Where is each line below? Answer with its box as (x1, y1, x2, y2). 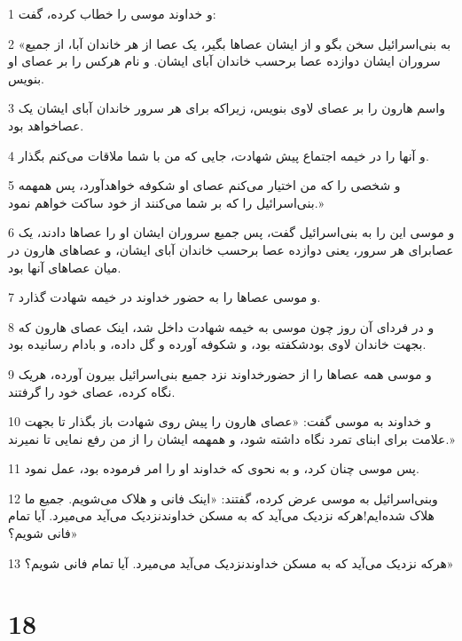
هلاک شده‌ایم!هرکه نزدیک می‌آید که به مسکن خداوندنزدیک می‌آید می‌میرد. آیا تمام (8, 506, 435, 525)
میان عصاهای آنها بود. (8, 257, 121, 276)
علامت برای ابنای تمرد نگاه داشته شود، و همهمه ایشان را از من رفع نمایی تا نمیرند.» (8, 429, 455, 447)
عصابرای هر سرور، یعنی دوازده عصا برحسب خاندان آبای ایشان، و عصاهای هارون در (8, 240, 454, 258)
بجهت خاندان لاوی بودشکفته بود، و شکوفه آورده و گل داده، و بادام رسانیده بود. (8, 335, 427, 353)
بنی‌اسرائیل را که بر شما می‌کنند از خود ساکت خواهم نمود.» (8, 193, 325, 211)
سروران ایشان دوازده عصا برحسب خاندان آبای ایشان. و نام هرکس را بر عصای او (8, 51, 441, 70)
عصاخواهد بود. (8, 115, 84, 134)
